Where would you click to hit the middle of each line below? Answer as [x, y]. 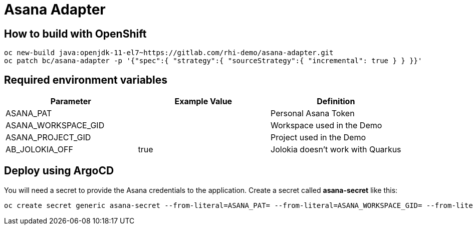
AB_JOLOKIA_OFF [39, 150]
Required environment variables [86, 80]
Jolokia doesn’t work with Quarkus [336, 150]
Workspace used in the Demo [326, 126]
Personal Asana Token [313, 113]
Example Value [203, 101]
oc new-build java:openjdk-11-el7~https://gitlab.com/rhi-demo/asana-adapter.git [169, 53]
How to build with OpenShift [75, 34]
